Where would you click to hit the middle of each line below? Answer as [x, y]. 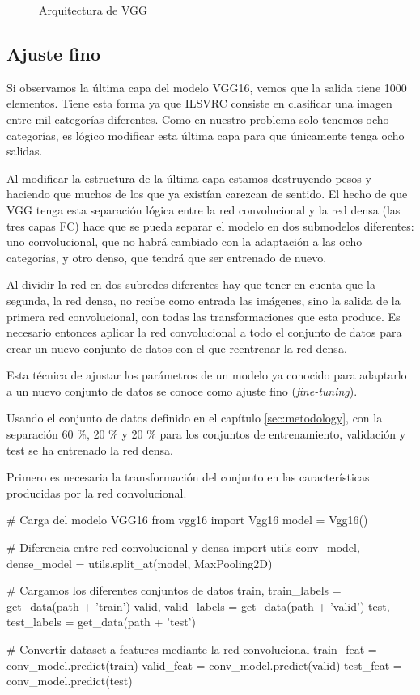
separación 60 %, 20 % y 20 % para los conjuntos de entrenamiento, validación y [206, 434]
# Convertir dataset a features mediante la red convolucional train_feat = [192, 649]
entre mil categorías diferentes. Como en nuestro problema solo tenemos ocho [198, 119]
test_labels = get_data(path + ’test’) [101, 622]
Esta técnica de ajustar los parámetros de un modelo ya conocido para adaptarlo [207, 375]
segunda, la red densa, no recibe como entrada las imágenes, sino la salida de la [204, 300]
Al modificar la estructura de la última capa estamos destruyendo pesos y [189, 178]
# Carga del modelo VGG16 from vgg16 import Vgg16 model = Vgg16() [187, 520]
